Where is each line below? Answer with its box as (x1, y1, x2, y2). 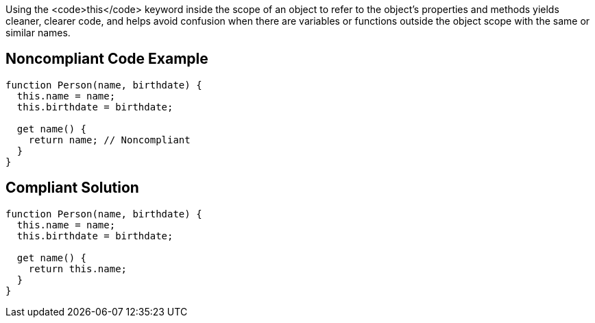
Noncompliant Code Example (5, 50, 208, 68)
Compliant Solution (5, 179, 139, 197)
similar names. (5, 27, 71, 38)
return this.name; (28, 263, 127, 274)
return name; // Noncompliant (28, 134, 191, 145)
